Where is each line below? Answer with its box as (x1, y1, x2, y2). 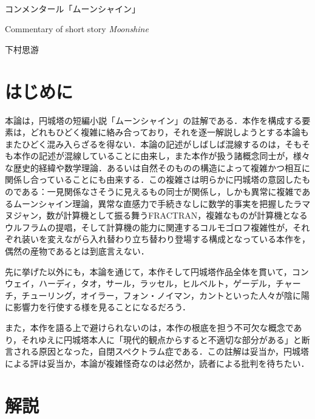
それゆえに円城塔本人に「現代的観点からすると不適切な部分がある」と (21, 333, 302, 346)
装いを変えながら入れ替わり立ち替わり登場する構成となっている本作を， (21, 233, 310, 245)
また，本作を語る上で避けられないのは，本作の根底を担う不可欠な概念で (5, 321, 294, 333)
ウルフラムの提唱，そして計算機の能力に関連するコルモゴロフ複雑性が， (5, 220, 293, 233)
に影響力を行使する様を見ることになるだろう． (5, 301, 191, 313)
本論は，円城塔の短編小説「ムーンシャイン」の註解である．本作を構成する (5, 114, 302, 126)
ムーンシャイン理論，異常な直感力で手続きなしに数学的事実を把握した (13, 197, 294, 209)
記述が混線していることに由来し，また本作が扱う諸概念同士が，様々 (38, 149, 310, 162)
